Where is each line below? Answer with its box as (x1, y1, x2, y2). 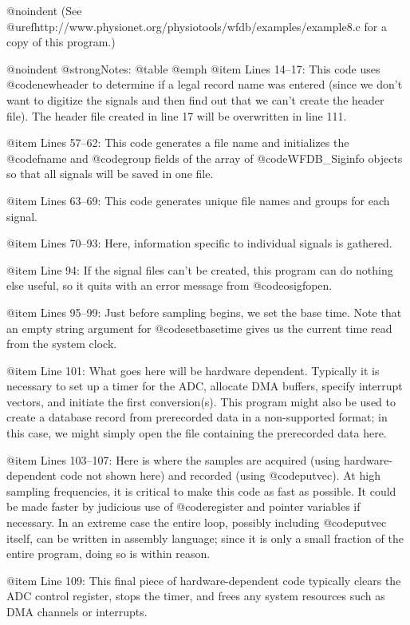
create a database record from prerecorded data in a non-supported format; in (6, 409, 388, 425)
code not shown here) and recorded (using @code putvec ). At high (60, 467, 380, 484)
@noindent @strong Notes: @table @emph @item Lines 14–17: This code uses (6, 60, 380, 77)
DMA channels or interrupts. (6, 603, 148, 619)
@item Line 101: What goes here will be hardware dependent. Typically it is (6, 362, 380, 378)
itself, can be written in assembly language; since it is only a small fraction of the (6, 529, 404, 546)
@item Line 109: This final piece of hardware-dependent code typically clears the (6, 572, 401, 588)
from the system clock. (6, 335, 117, 352)
